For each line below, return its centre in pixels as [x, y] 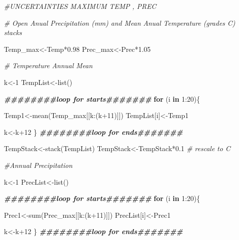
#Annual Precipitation [38, 165]
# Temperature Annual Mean [48, 65]
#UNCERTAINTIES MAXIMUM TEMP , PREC [80, 6]
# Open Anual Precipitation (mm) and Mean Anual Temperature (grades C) [120, 22]
